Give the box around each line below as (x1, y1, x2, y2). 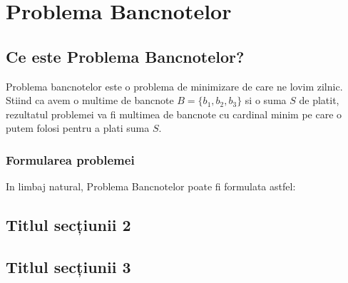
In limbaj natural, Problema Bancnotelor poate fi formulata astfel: (6, 179, 296, 194)
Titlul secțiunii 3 (6, 255, 131, 277)
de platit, (299, 93, 339, 108)
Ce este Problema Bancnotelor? (6, 45, 245, 67)
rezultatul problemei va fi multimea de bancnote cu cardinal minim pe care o (6, 106, 342, 121)
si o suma (245, 93, 287, 108)
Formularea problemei (6, 150, 135, 168)
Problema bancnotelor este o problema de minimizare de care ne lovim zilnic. (6, 78, 343, 93)
